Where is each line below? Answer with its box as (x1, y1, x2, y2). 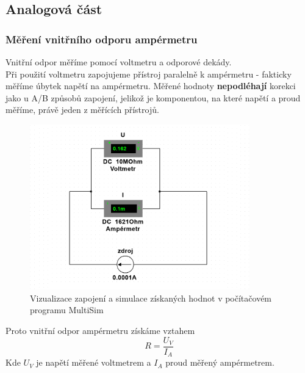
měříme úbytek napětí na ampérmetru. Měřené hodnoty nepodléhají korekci (5, 79, 296, 92)
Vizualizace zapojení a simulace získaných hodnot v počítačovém (30, 291, 272, 304)
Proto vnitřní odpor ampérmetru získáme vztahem (5, 324, 195, 337)
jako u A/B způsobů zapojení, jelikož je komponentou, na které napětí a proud (5, 91, 301, 104)
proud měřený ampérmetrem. (165, 356, 274, 369)
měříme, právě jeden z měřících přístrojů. (5, 103, 159, 116)
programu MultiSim (30, 303, 104, 316)
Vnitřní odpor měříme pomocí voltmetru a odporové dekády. (5, 56, 232, 68)
